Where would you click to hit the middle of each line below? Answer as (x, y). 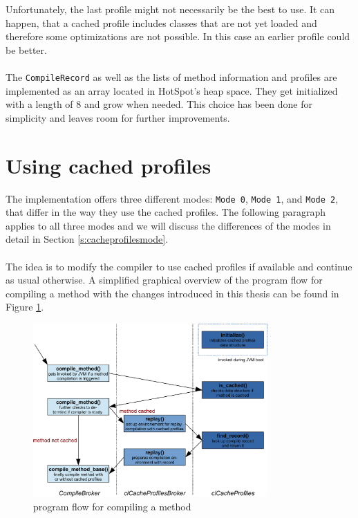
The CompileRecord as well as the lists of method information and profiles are (171, 76)
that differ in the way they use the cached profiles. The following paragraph (166, 212)
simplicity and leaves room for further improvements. (118, 117)
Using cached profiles (109, 165)
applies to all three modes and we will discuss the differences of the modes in (168, 225)
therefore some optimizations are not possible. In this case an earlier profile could (178, 36)
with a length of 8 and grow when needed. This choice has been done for (159, 104)
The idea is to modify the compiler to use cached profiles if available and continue (179, 266)
